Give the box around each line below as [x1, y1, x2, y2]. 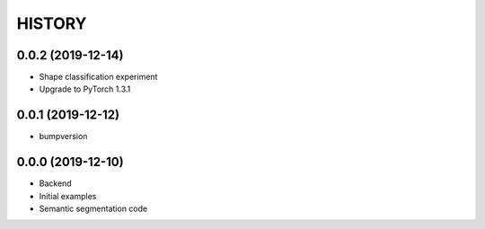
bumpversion [39, 131, 88, 142]
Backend [39, 178, 72, 189]
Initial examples [39, 190, 97, 201]
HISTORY [16, 13, 87, 33]
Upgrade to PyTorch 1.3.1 [39, 84, 131, 94]
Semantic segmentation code [39, 203, 148, 215]
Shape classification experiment [39, 72, 158, 83]
